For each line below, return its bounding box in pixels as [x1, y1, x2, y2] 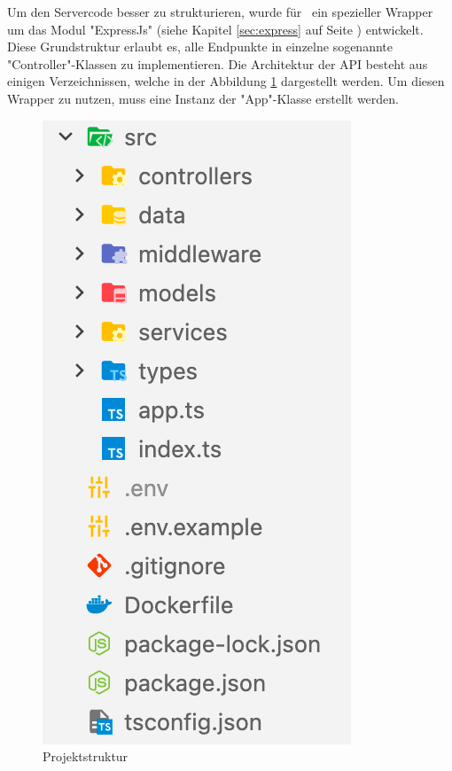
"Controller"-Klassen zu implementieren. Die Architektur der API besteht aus [7, 54, 428, 73]
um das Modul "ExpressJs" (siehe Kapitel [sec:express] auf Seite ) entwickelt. [7, 19, 424, 38]
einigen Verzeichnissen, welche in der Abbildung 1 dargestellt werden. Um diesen [7, 72, 445, 90]
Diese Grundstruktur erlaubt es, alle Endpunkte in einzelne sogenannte [7, 37, 393, 56]
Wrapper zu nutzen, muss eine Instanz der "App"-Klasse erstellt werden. [7, 89, 399, 107]
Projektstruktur [43, 747, 129, 766]
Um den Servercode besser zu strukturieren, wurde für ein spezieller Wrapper [7, 3, 433, 20]
